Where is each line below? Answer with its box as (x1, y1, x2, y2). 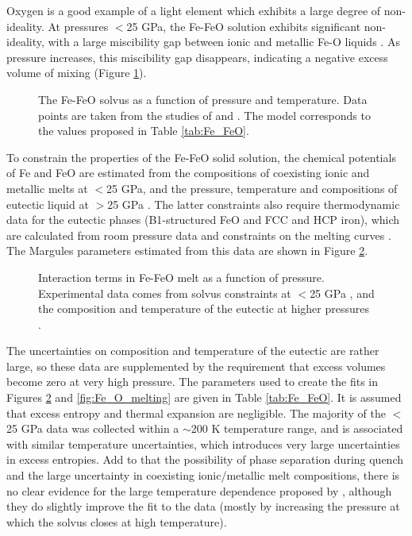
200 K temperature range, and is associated (191, 420, 403, 437)
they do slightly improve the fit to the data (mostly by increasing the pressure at (6, 498, 400, 515)
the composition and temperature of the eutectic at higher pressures (38, 300, 369, 317)
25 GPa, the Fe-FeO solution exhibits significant (126, 17, 361, 34)
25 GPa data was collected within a (6, 420, 179, 437)
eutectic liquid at (6, 195, 89, 212)
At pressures (48, 17, 109, 34)
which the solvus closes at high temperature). (6, 513, 227, 530)
